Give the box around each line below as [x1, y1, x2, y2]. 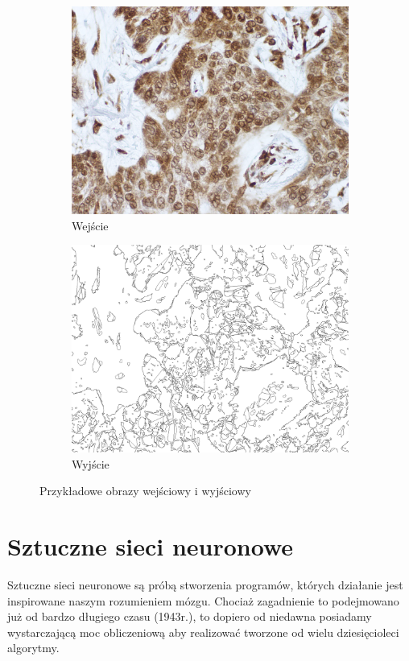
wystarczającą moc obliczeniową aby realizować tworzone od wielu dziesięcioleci [7, 623, 399, 640]
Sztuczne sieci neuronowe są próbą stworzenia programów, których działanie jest [7, 576, 403, 593]
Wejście [72, 217, 109, 233]
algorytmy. [7, 639, 60, 656]
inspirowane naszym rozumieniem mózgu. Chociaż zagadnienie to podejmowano [7, 592, 399, 609]
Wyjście [72, 455, 109, 472]
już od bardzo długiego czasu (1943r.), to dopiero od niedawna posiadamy [7, 608, 372, 625]
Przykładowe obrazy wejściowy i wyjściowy [39, 482, 251, 499]
